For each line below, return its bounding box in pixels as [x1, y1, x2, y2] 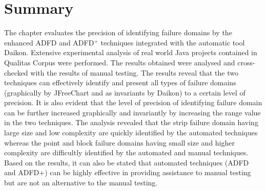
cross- [237, 57, 255, 67]
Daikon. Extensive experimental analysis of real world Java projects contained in [4, 47, 257, 58]
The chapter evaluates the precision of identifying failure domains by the [4, 27, 232, 38]
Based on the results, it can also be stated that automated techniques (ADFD [4, 157, 249, 168]
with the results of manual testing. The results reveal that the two [30, 67, 239, 78]
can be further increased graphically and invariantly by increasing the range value [4, 107, 261, 117]
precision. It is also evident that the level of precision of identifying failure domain [4, 97, 262, 108]
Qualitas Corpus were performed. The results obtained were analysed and [4, 57, 235, 67]
